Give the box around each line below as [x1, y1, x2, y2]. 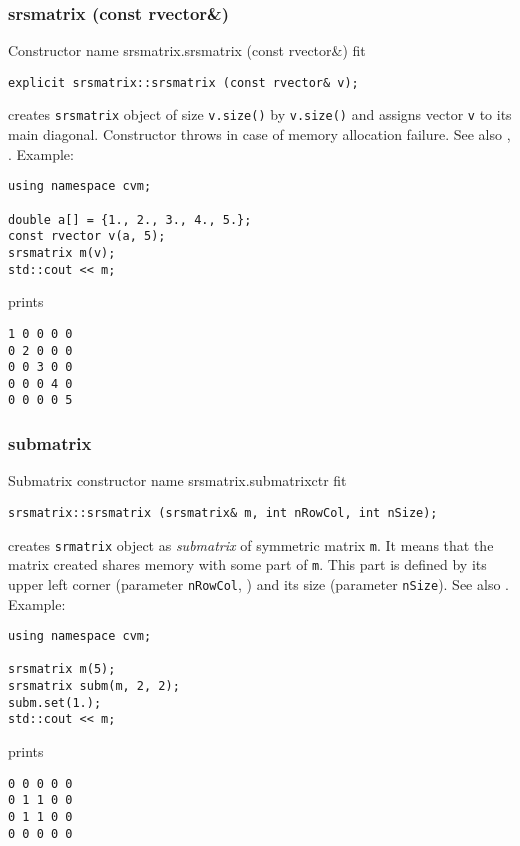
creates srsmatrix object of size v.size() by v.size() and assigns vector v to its [8, 104, 512, 125]
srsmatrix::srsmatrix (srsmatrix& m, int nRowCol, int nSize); [8, 505, 438, 520]
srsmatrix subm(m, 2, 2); [8, 679, 180, 694]
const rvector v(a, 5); [8, 229, 166, 244]
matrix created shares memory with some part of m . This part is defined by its [8, 554, 487, 575]
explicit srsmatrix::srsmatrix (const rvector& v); [8, 75, 359, 90]
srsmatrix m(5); [8, 662, 116, 677]
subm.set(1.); [8, 695, 102, 710]
